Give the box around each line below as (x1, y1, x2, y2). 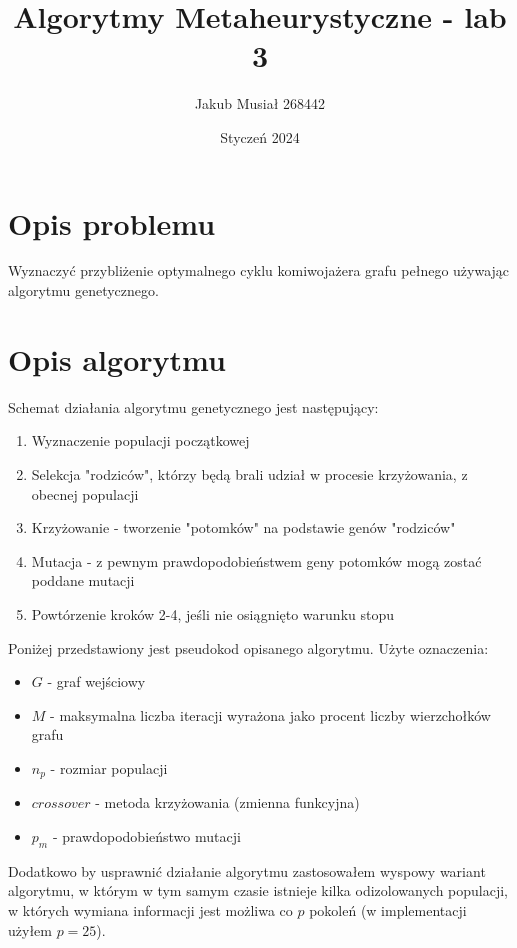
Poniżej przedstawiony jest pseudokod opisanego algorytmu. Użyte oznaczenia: (8, 637, 489, 658)
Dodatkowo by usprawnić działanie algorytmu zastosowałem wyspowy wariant (8, 860, 486, 881)
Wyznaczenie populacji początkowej (31, 430, 250, 451)
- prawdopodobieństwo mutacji (52, 825, 241, 846)
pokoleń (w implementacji (309, 899, 467, 920)
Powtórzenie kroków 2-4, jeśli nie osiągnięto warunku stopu (31, 603, 395, 624)
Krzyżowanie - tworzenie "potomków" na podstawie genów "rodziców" (31, 517, 456, 538)
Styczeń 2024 (220, 126, 300, 147)
